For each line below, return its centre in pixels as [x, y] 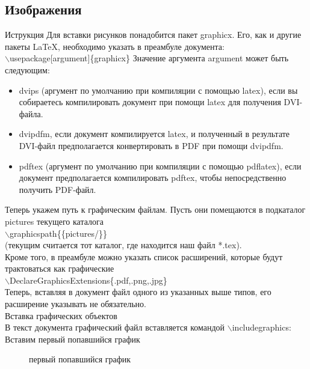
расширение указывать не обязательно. [76, 304]
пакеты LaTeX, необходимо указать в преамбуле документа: [115, 46]
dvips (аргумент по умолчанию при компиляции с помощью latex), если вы [158, 90]
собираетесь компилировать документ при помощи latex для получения [150, 102]
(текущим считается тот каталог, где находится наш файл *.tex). [123, 245]
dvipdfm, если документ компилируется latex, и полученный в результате [154, 134]
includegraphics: [262, 327]
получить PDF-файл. [57, 189]
